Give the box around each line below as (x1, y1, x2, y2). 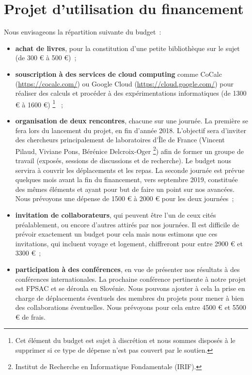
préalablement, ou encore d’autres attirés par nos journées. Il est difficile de (15, 219, 239, 229)
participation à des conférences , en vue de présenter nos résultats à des (15, 264, 240, 274)
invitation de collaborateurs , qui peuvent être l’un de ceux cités (15, 209, 216, 220)
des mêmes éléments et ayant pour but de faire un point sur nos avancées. (15, 184, 235, 194)
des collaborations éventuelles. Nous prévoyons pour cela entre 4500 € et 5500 (15, 302, 246, 312)
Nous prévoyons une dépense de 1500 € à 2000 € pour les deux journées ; (15, 193, 234, 204)
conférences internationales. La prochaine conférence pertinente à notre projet (15, 273, 247, 284)
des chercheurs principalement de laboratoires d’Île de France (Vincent (15, 135, 225, 145)
